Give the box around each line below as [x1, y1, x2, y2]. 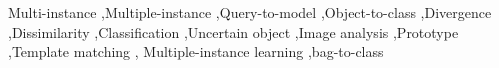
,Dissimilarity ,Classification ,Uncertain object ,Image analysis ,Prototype [8, 21, 459, 42]
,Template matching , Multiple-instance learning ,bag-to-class [8, 41, 384, 62]
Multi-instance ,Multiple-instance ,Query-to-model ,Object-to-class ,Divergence [8, 2, 492, 22]
